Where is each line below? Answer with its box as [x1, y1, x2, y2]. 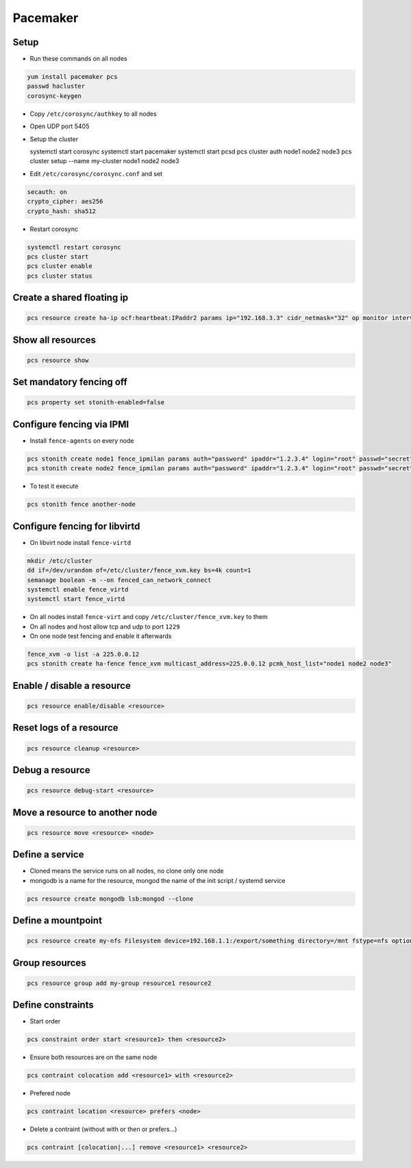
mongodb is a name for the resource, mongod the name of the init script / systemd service [29, 876, 286, 884]
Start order [29, 1017, 61, 1025]
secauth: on [27, 188, 68, 195]
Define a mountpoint [12, 915, 103, 927]
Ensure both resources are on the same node [29, 1053, 158, 1062]
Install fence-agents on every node [29, 436, 134, 445]
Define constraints [12, 999, 94, 1011]
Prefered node [29, 1089, 71, 1097]
